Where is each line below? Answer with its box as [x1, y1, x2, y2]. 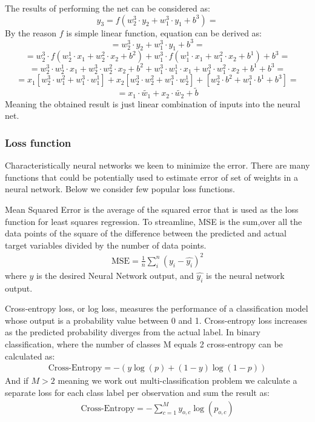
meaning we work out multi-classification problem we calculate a [58, 374, 297, 387]
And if [5, 374, 28, 387]
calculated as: [5, 349, 55, 362]
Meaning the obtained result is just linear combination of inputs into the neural [5, 97, 300, 110]
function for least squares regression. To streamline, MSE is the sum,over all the [5, 215, 302, 227]
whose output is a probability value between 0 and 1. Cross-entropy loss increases [5, 313, 307, 326]
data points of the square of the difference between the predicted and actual [5, 227, 287, 239]
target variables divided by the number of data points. [5, 238, 207, 251]
